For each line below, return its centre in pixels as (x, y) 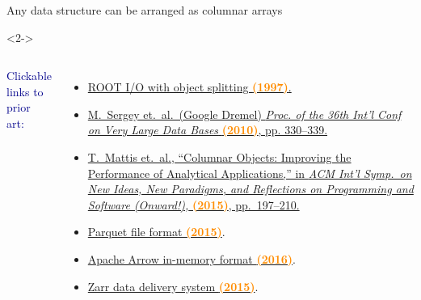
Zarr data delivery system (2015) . (173, 286)
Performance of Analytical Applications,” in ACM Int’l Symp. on (250, 173)
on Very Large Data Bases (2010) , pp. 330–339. (208, 130)
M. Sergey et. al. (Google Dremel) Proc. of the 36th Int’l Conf (244, 114)
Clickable (29, 76)
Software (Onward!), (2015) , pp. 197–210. (194, 204)
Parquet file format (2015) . (156, 232)
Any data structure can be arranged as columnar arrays (145, 10)
